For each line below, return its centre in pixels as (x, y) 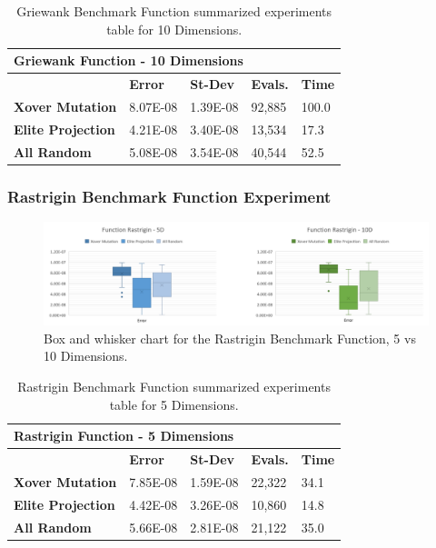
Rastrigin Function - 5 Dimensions (124, 436)
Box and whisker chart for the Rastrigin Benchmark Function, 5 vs (230, 338)
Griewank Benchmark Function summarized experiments (174, 11)
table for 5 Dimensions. (174, 404)
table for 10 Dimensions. (174, 29)
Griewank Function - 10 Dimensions (129, 60)
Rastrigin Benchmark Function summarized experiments (174, 386)
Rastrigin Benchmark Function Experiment (169, 196)
